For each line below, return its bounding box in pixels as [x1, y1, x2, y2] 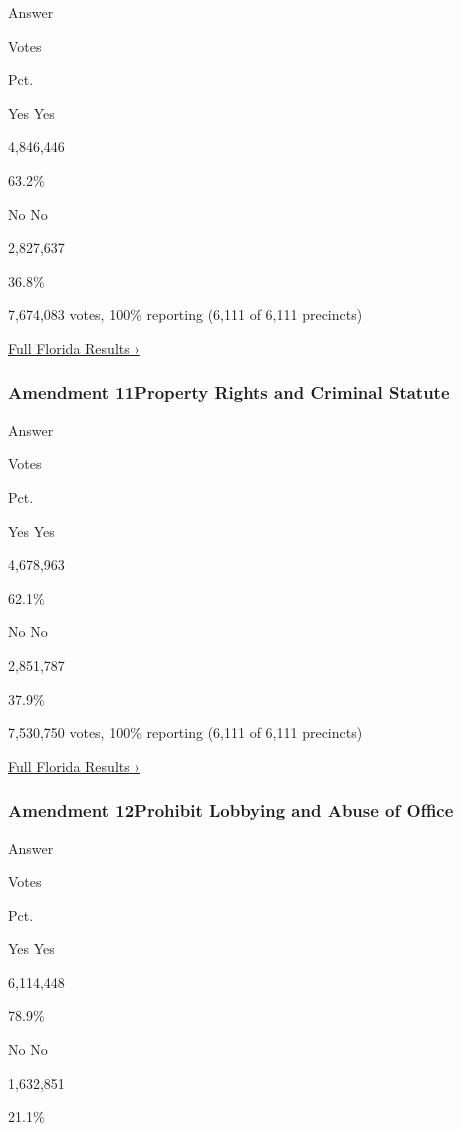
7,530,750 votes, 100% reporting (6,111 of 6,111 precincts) [8, 722, 363, 743]
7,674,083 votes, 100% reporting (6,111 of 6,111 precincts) [8, 304, 363, 325]
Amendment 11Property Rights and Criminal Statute [8, 380, 450, 405]
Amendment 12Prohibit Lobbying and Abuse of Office [8, 798, 454, 823]
